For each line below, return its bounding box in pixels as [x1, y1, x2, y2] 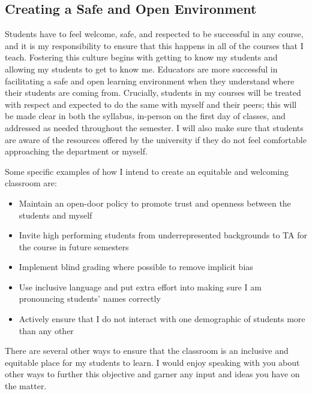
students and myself [19, 208, 92, 221]
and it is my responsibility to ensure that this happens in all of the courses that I [5, 39, 304, 51]
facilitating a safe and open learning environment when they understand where [5, 74, 295, 87]
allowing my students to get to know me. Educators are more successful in [5, 62, 278, 75]
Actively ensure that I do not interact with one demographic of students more [19, 313, 305, 325]
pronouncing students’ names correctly [19, 292, 161, 305]
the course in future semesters [19, 240, 129, 253]
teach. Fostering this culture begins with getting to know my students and [5, 51, 278, 63]
